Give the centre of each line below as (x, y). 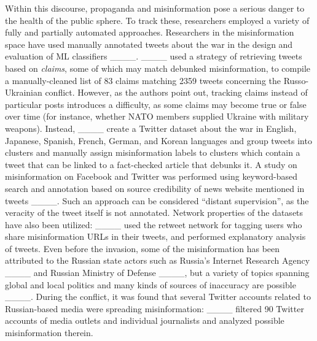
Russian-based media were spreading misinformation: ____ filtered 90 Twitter (155, 308)
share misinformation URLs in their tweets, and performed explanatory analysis (155, 236)
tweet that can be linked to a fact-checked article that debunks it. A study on (151, 164)
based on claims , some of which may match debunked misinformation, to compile (158, 68)
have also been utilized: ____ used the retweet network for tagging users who (154, 224)
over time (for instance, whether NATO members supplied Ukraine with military (157, 116)
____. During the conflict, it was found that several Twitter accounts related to (158, 297)
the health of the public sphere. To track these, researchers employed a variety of (157, 20)
